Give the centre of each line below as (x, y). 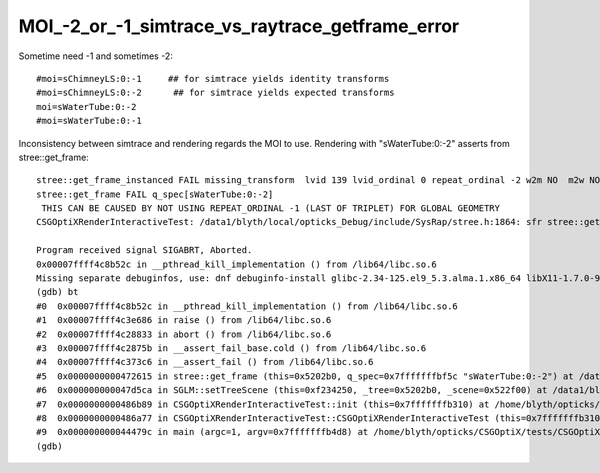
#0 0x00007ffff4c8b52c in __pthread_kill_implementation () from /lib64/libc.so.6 (247, 306)
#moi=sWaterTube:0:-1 (89, 121)
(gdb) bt (57, 292)
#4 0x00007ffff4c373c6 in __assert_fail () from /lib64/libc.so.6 (205, 362)
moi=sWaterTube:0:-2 (86, 106)
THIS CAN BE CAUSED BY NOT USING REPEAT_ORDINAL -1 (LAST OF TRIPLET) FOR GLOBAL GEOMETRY (270, 208)
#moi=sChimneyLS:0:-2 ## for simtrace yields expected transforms (215, 93)
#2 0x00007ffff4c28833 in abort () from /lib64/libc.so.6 (184, 334)
